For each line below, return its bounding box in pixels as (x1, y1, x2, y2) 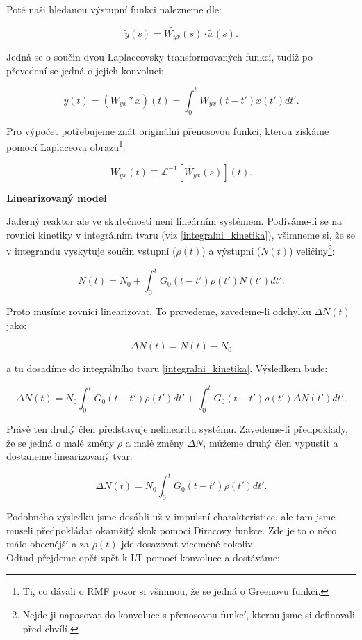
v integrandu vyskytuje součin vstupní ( (6, 243, 176, 258)
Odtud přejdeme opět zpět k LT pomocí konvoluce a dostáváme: (6, 550, 280, 564)
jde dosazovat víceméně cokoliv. (121, 536, 256, 551)
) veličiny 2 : (288, 241, 335, 258)
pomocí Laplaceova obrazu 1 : (6, 138, 126, 154)
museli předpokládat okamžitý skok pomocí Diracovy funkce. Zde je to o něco (6, 522, 337, 537)
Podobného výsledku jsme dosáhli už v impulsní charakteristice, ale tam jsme (6, 509, 336, 524)
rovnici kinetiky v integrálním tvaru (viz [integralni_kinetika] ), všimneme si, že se (6, 227, 356, 241)
